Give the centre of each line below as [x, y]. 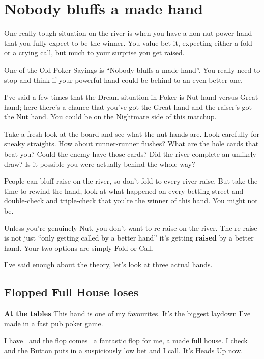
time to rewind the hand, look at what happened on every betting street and [124, 190]
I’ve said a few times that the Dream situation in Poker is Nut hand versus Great [131, 97]
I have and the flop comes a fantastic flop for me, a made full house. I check [126, 340]
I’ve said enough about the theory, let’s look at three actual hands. [108, 265]
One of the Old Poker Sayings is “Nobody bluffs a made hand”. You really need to [132, 69]
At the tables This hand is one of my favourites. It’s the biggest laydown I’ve [127, 313]
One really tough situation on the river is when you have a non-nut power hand [128, 33]
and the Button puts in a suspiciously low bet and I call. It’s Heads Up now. [124, 350]
